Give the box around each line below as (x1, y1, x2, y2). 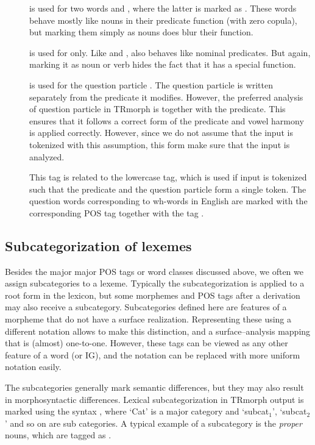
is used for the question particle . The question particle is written (29, 78, 273, 91)
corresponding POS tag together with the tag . (29, 206, 204, 219)
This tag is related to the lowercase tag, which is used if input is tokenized (29, 171, 307, 183)
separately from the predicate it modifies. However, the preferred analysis (29, 90, 303, 103)
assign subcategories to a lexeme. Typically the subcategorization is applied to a (5, 277, 305, 290)
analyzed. (29, 150, 65, 163)
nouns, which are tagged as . (5, 429, 111, 441)
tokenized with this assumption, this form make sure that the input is (29, 138, 290, 151)
